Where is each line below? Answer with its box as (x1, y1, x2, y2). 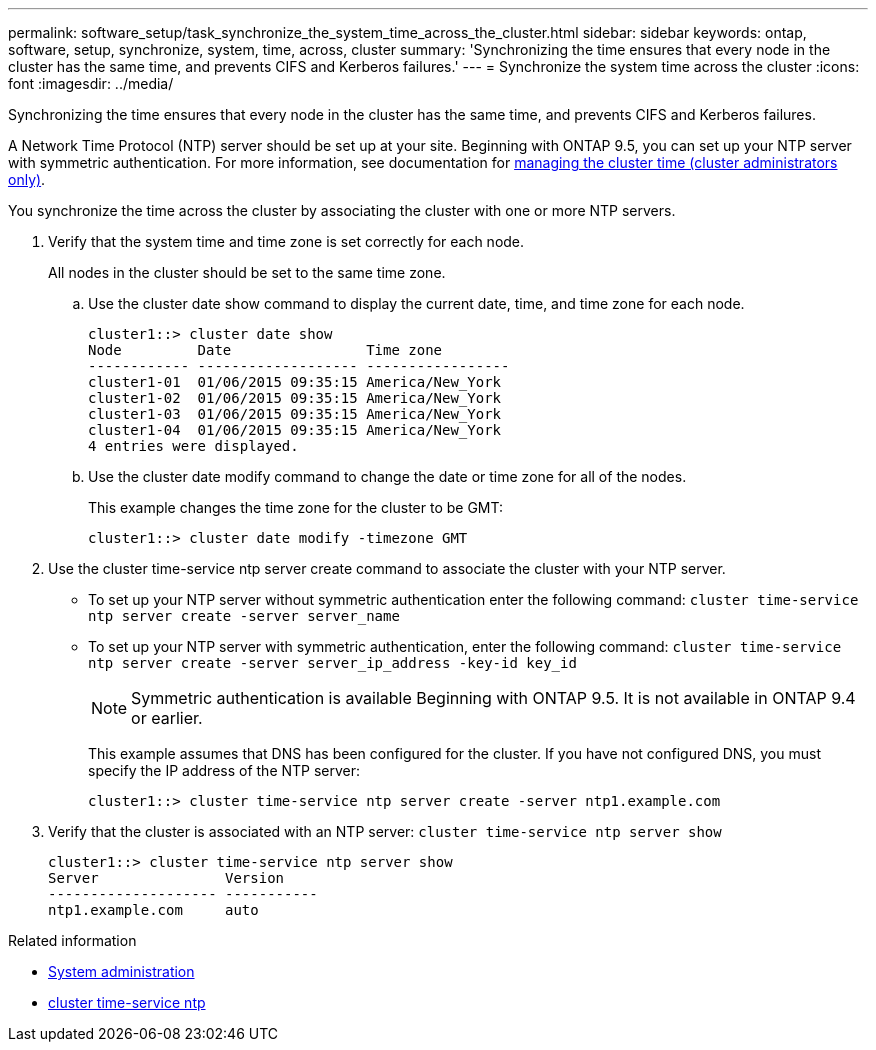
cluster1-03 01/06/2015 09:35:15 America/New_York (88, 406, 502, 422)
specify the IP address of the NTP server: (88, 762, 361, 779)
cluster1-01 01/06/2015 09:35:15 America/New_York (88, 374, 502, 390)
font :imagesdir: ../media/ (8, 75, 174, 92)
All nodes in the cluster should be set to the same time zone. (48, 264, 446, 281)
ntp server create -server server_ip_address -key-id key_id (88, 655, 577, 671)
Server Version (48, 870, 285, 886)
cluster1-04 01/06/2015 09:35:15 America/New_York (88, 422, 502, 438)
